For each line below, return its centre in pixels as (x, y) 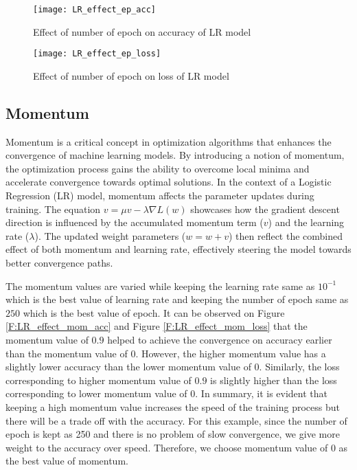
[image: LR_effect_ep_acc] (94, 10)
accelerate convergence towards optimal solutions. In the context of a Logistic (169, 182)
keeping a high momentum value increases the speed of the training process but (173, 406)
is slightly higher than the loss (274, 380)
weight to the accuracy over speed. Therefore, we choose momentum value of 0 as (177, 447)
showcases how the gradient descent (265, 209)
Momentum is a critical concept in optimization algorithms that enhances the (169, 141)
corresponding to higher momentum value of (99, 380)
